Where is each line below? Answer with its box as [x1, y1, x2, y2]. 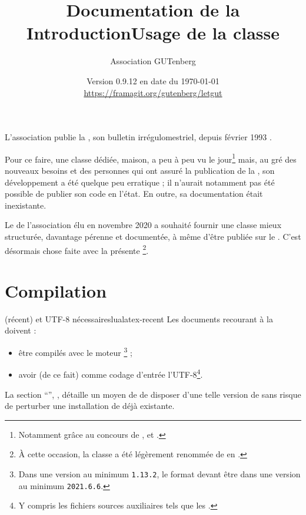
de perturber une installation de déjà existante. [5, 400, 175, 412]
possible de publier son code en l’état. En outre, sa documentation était [5, 187, 263, 200]
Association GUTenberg [110, 55, 196, 67]
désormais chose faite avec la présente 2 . [5, 242, 149, 256]
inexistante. [5, 199, 46, 211]
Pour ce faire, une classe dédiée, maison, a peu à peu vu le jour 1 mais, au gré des [5, 151, 297, 165]
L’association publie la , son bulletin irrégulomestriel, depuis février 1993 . [5, 131, 272, 143]
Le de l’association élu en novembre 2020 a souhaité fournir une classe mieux [5, 219, 282, 231]
